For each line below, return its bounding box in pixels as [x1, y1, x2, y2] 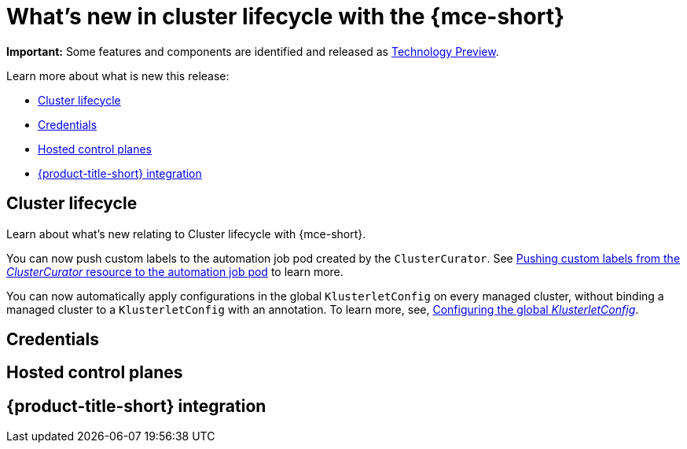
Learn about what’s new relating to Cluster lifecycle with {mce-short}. [6, 226, 366, 241]
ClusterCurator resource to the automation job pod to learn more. [6, 264, 343, 278]
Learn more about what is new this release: [6, 68, 230, 83]
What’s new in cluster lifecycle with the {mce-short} [6, 3, 565, 30]
